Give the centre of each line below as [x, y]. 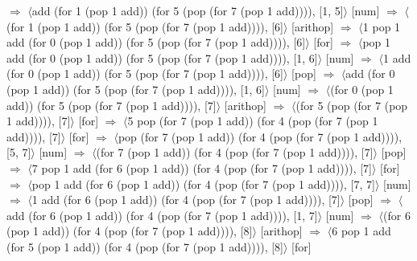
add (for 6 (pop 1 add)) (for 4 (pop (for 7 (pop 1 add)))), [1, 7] [162, 215]
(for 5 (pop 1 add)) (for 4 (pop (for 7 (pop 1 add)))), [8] [145, 246]
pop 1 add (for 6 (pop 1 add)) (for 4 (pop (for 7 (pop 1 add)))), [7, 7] [203, 184]
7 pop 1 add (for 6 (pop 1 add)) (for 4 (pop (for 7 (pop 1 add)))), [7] [202, 167]
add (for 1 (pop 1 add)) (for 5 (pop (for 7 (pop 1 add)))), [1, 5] [188, 10]
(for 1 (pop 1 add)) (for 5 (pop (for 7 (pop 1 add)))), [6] [145, 26]
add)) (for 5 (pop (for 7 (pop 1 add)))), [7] [111, 105]
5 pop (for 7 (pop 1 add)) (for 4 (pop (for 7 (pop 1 [253, 121]
